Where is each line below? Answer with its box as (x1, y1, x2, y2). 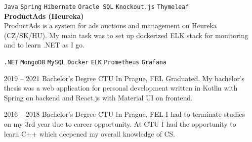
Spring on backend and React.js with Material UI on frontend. (4, 92, 193, 102)
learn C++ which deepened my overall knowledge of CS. (4, 128, 175, 139)
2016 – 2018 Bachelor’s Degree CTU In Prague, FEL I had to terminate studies (4, 109, 245, 119)
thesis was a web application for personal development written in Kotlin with (4, 83, 238, 93)
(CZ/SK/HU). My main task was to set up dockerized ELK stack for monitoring (4, 30, 249, 40)
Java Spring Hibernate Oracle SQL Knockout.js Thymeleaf (4, 3, 189, 10)
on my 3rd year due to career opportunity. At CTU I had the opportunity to (4, 119, 236, 129)
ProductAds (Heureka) (4, 10, 84, 21)
